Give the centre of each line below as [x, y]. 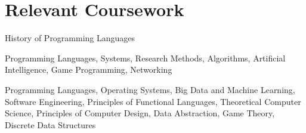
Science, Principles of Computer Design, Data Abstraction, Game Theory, [140, 113]
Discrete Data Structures [50, 124]
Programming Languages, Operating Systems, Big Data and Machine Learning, [150, 89]
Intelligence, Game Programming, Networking [89, 69]
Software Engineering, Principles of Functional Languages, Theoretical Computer [153, 101]
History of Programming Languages [70, 38]
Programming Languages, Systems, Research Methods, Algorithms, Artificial [145, 58]
